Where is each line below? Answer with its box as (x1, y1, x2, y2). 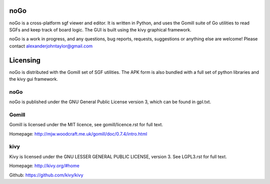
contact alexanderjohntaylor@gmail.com (9, 43, 93, 49)
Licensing (9, 56, 41, 64)
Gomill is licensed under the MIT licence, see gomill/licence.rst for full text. (9, 122, 163, 128)
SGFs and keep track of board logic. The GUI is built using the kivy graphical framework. (9, 26, 192, 32)
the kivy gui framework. (9, 76, 58, 82)
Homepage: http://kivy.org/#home (9, 163, 79, 169)
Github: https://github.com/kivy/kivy (9, 172, 83, 178)
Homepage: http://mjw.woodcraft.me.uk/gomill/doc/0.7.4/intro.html (9, 131, 147, 137)
